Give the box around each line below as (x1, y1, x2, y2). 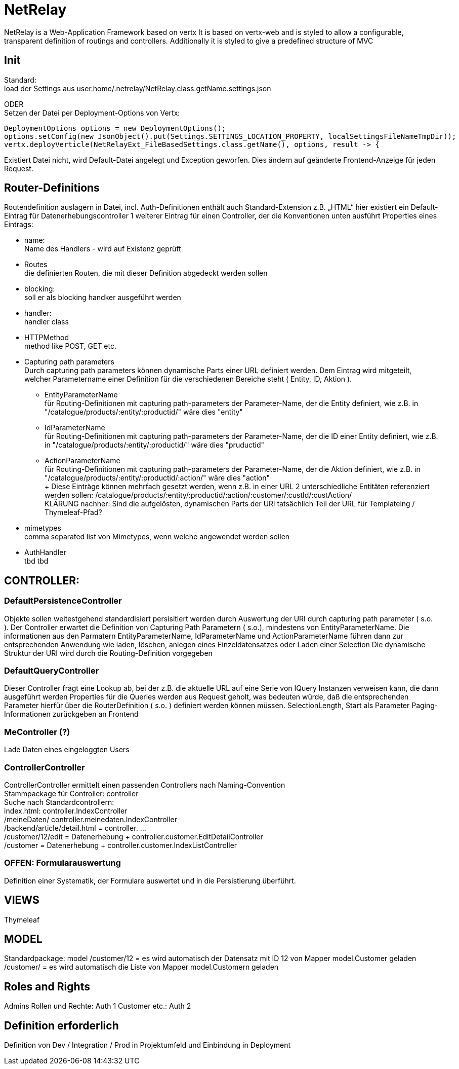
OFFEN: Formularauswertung (4, 858, 121, 868)
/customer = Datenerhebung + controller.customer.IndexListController (4, 840, 237, 850)
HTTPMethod (24, 333, 69, 342)
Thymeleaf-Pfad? (45, 508, 102, 517)
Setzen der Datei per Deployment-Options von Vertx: (4, 108, 180, 117)
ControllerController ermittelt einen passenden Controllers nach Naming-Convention (4, 780, 285, 789)
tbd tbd (24, 557, 49, 566)
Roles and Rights (4, 980, 90, 993)
